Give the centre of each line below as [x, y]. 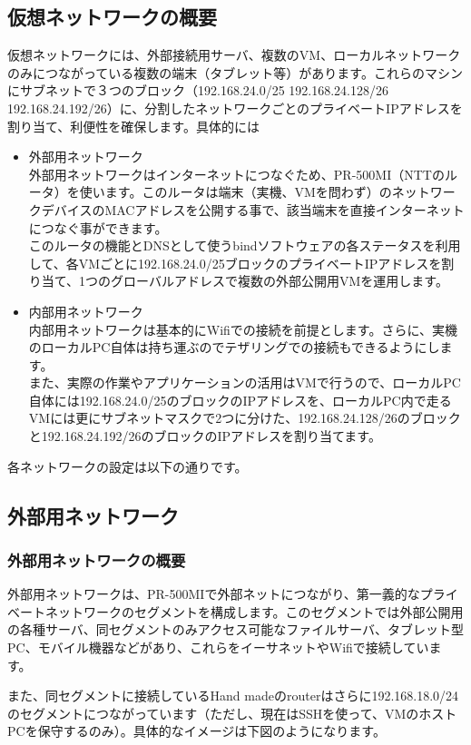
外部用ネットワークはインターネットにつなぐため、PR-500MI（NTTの [236, 174]
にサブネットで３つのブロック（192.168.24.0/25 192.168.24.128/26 [198, 90]
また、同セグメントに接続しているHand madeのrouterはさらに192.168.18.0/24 [233, 696]
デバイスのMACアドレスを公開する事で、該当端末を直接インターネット [253, 209]
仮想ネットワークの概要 [112, 17]
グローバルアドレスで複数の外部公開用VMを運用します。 [280, 281]
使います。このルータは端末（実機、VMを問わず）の [235, 192]
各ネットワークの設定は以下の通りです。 [128, 466]
